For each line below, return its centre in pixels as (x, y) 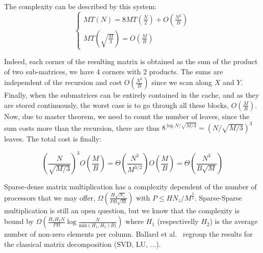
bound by (19, 221)
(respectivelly (178, 221)
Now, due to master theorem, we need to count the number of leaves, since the (127, 116)
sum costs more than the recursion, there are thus (82, 128)
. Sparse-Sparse (218, 197)
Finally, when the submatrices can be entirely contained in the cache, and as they (132, 95)
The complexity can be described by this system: (80, 6)
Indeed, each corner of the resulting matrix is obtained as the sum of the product (131, 61)
